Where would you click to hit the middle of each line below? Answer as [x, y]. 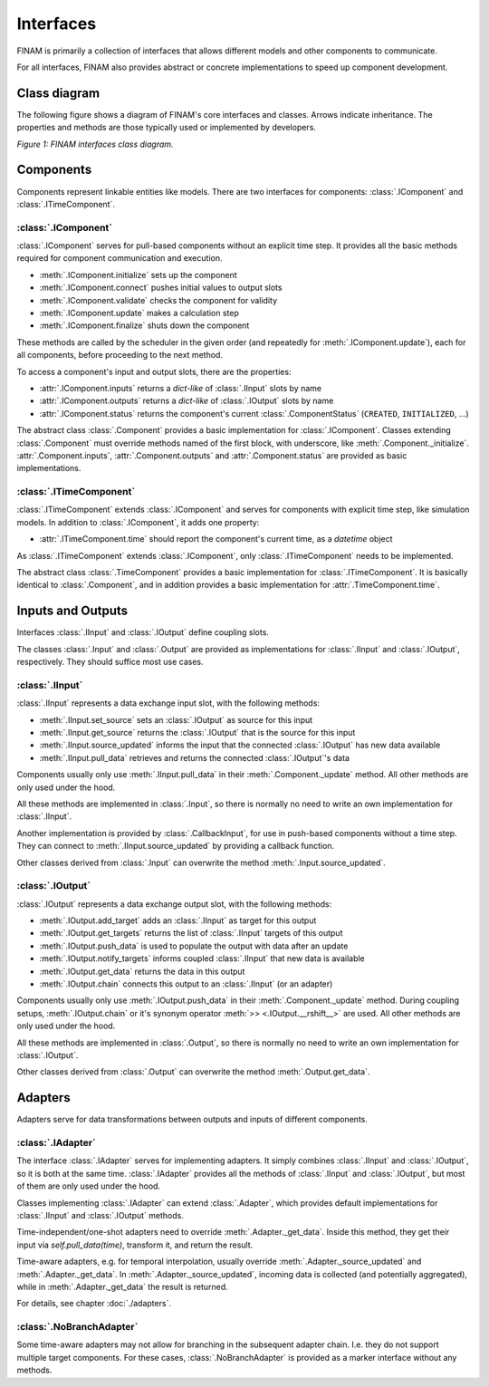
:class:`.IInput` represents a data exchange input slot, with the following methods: [168, 703]
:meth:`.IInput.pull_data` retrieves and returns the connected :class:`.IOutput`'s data [195, 757]
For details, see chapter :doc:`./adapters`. [94, 1304]
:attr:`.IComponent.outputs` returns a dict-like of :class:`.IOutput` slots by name [187, 401]
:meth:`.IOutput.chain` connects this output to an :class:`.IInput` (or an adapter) [186, 984]
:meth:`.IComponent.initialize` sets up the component [138, 275]
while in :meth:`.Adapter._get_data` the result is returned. [122, 1286]
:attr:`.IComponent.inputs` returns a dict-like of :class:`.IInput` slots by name [180, 388]
